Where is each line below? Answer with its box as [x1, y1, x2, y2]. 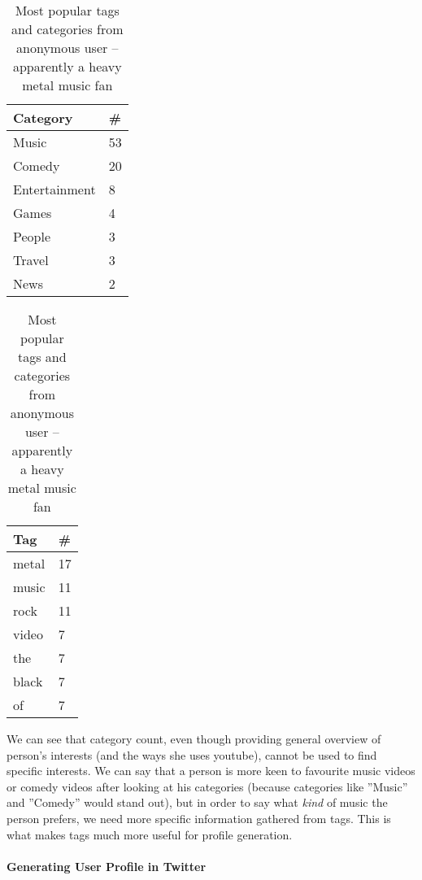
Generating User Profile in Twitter [7, 857, 207, 874]
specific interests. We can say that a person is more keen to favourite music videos [7, 762, 415, 779]
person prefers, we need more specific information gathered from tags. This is [7, 809, 391, 826]
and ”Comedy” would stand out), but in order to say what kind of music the [7, 794, 388, 811]
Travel [13, 250, 49, 269]
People [13, 227, 51, 246]
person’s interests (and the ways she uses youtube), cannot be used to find [7, 746, 377, 763]
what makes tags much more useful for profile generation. [7, 826, 293, 843]
